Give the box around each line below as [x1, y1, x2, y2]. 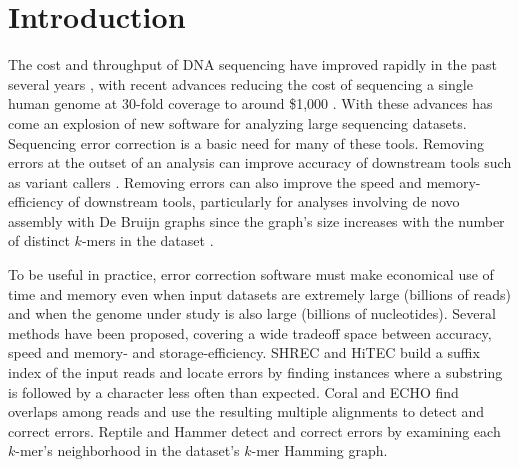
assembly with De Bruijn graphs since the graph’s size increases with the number [8, 210, 505, 231]
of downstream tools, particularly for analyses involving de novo [68, 191, 460, 212]
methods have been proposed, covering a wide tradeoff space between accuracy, [8, 322, 492, 343]
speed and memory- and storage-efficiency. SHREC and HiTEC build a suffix [8, 342, 480, 363]
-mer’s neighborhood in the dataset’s [15, 440, 240, 461]
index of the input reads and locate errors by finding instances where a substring [8, 362, 503, 383]
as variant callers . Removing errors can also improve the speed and [8, 171, 422, 192]
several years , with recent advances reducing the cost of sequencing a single [8, 73, 473, 94]
